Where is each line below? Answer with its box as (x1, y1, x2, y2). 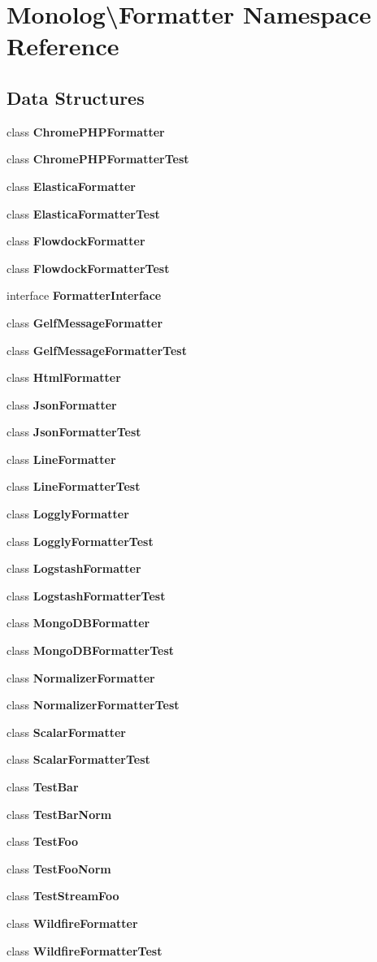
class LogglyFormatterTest (6, 532, 154, 549)
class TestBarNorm (6, 805, 112, 822)
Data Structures (6, 84, 145, 110)
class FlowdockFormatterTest (6, 259, 170, 276)
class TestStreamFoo (6, 887, 119, 904)
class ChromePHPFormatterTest (6, 150, 189, 167)
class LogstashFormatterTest (6, 587, 166, 604)
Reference (6, 29, 119, 63)
